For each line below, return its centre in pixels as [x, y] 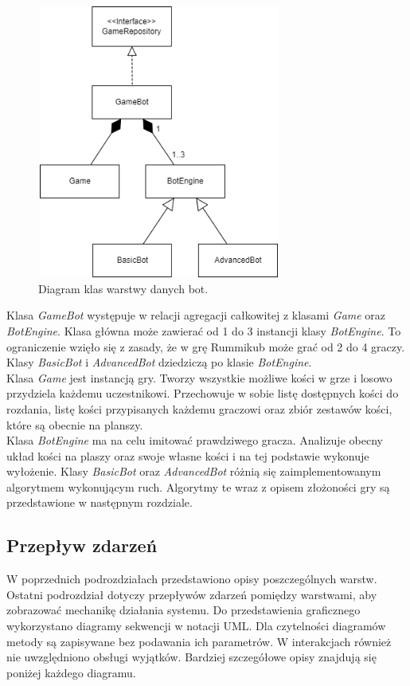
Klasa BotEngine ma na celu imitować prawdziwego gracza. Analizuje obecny [195, 440]
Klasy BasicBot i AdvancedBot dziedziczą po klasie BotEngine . [159, 362]
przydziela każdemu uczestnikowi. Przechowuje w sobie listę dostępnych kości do [203, 393]
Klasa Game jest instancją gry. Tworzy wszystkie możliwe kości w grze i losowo [199, 377]
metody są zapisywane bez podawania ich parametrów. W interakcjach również [199, 641]
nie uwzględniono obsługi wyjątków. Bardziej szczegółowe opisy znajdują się [191, 657]
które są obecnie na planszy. [75, 424]
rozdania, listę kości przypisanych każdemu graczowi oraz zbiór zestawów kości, [199, 408]
